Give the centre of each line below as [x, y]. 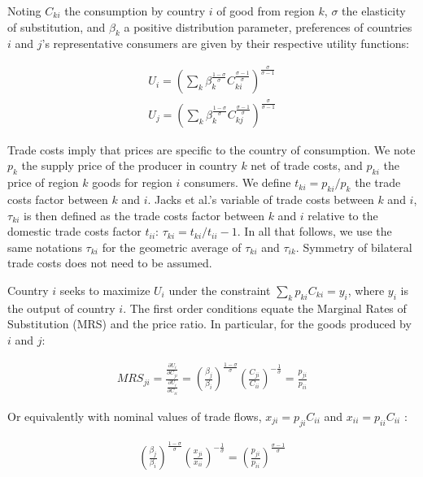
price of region [43, 182]
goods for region [132, 182]
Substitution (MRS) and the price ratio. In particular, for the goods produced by [209, 324]
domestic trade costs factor [74, 231]
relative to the [343, 215]
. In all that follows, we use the [314, 231]
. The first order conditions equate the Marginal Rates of [265, 308]
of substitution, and [57, 26]
